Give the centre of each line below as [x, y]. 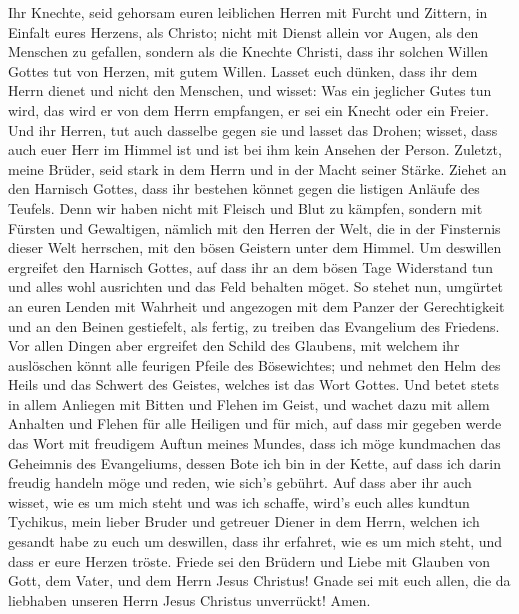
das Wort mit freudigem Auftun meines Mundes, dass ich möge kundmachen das [254, 443]
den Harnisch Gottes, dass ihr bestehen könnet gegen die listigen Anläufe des [244, 188]
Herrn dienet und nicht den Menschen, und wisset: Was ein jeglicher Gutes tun [250, 90]
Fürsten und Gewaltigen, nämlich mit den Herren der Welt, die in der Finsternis [254, 227]
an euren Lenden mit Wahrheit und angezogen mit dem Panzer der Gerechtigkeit [256, 305]
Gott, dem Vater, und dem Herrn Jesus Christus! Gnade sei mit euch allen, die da [259, 580]
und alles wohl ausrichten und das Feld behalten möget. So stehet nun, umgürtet [255, 286]
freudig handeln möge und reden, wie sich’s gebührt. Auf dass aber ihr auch [240, 482]
